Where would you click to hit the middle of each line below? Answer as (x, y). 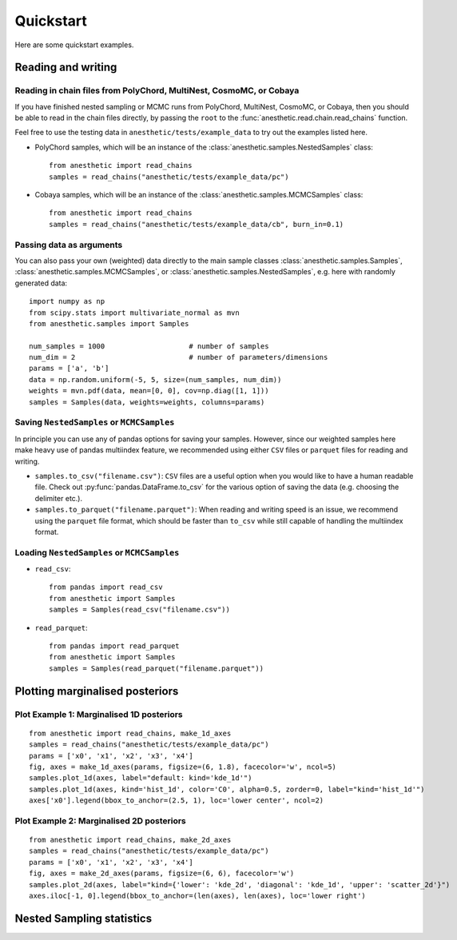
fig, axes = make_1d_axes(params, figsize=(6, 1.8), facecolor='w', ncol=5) (183, 767)
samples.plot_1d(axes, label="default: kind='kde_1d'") (141, 778)
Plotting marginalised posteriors (97, 691)
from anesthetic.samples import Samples (109, 323)
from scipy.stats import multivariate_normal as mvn (134, 313)
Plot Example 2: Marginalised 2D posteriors (101, 821)
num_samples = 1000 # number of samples (149, 346)
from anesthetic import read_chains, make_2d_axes (130, 840)
